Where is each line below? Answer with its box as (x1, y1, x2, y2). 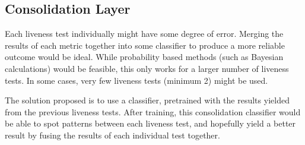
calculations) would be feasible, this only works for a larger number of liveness (5, 62, 289, 74)
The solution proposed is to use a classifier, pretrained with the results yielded (5, 94, 290, 106)
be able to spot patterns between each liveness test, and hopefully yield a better (5, 117, 296, 130)
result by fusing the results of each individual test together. (5, 128, 220, 141)
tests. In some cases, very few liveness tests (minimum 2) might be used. (5, 74, 268, 86)
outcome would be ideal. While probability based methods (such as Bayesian (5, 51, 284, 63)
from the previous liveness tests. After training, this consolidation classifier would (5, 105, 301, 118)
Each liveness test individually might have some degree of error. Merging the (5, 27, 284, 40)
